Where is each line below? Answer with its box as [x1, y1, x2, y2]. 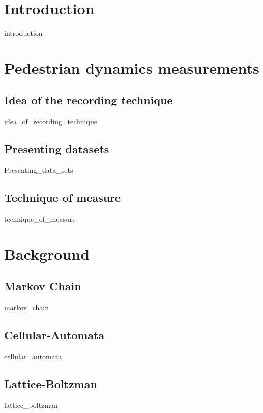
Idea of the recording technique [4, 92, 173, 108]
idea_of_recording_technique [4, 116, 97, 127]
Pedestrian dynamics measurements [4, 57, 259, 78]
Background [4, 243, 90, 264]
